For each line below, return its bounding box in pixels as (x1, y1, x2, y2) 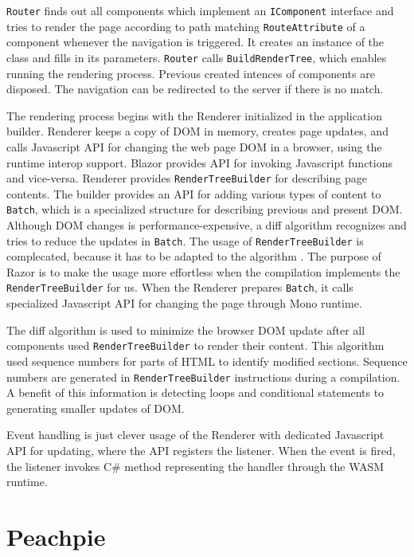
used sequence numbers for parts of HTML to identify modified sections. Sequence (6, 352, 408, 369)
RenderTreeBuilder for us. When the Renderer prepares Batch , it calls (6, 279, 353, 296)
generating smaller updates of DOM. (6, 399, 185, 416)
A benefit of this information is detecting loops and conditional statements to (6, 384, 385, 401)
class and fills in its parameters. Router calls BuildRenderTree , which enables (6, 49, 387, 65)
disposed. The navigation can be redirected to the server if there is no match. (6, 80, 384, 97)
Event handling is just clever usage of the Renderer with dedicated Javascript (6, 426, 385, 443)
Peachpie (6, 520, 106, 552)
